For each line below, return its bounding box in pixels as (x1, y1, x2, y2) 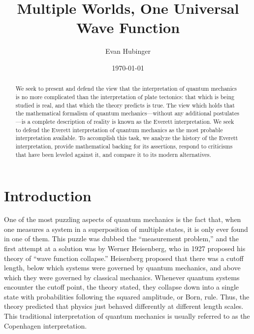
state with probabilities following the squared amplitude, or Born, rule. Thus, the (4, 291, 250, 301)
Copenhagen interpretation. (4, 320, 87, 331)
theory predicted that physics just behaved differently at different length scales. (4, 301, 244, 311)
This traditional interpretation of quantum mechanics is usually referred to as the (4, 311, 250, 321)
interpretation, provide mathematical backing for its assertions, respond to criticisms (15, 142, 233, 150)
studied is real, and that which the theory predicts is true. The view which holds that (15, 101, 235, 109)
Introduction (4, 186, 92, 206)
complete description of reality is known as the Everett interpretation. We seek (32, 117, 234, 125)
